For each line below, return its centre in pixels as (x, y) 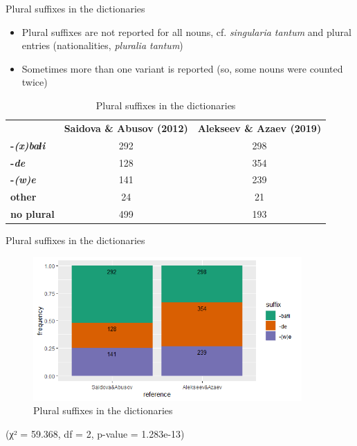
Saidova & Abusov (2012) (126, 128)
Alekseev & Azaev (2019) (259, 128)
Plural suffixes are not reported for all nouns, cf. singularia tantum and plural (186, 31)
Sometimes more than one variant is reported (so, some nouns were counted (182, 68)
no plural (33, 214)
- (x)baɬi (28, 145)
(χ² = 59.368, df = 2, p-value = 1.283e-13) (95, 433)
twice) (35, 82)
